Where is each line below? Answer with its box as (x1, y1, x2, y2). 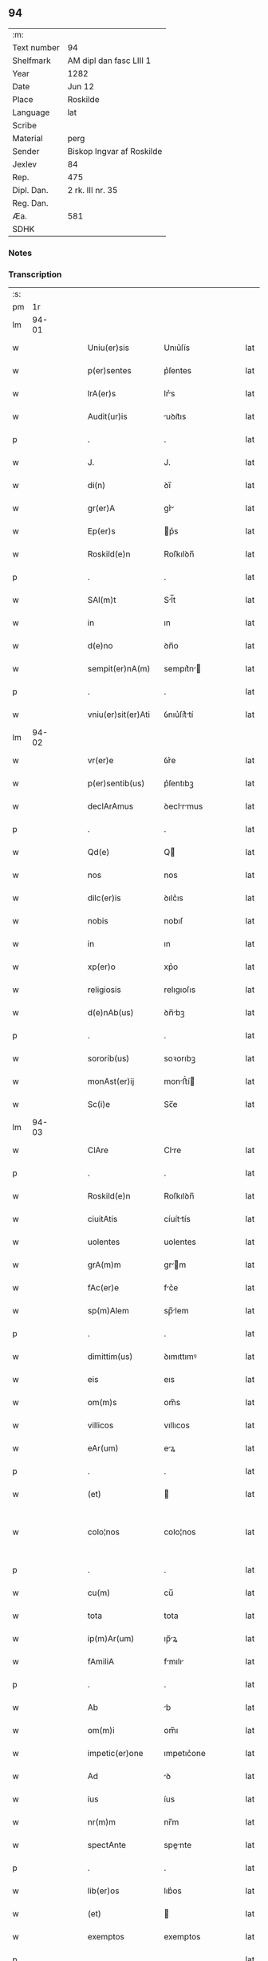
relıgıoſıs (163, 984, 196, 995)
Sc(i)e (87, 1099, 111, 1110)
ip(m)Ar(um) (87, 1633, 135, 1644)
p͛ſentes (163, 365, 192, 376)
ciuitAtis (87, 1214, 118, 1225)
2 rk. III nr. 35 (67, 184, 118, 195)
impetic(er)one (87, 1748, 144, 1759)
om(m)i (87, 1725, 115, 1736)
